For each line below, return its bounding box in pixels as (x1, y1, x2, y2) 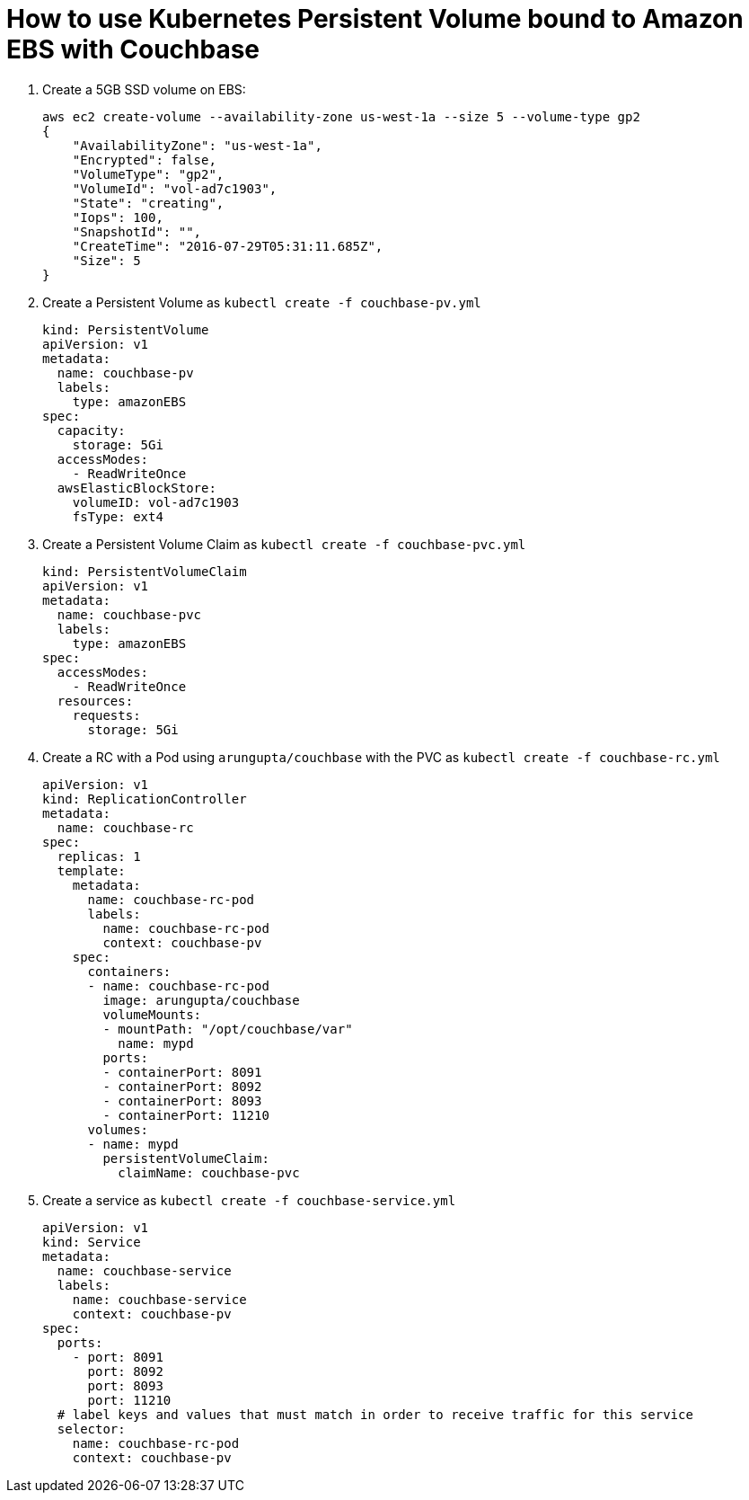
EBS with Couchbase (6, 34, 260, 65)
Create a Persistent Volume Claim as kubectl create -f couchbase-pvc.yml (42, 536, 526, 552)
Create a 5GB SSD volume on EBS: (42, 81, 246, 97)
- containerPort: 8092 (102, 1078, 262, 1094)
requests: (72, 707, 141, 723)
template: (57, 863, 126, 878)
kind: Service (42, 1234, 141, 1249)
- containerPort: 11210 (102, 1107, 269, 1123)
